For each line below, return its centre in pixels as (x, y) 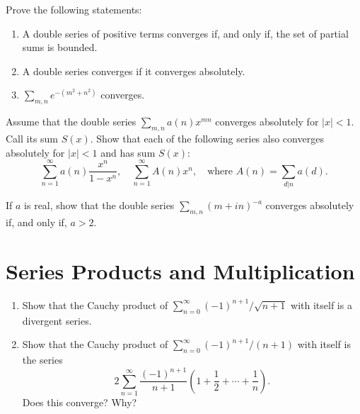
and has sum (128, 152)
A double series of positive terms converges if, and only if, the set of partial (185, 33)
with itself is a (321, 304)
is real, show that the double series (99, 205)
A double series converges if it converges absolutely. (134, 71)
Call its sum (32, 138)
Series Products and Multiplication (180, 270)
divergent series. (57, 320)
